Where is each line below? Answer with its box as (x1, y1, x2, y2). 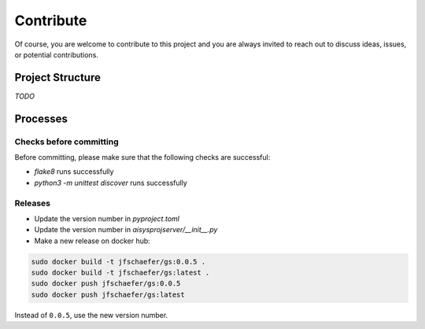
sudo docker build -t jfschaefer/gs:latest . (31, 268, 210, 277)
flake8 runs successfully (34, 167, 114, 176)
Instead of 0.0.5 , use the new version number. (14, 310, 168, 320)
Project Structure (14, 71, 102, 84)
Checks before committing (14, 136, 120, 147)
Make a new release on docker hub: (34, 236, 151, 246)
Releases (14, 198, 51, 209)
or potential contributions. (14, 50, 98, 59)
